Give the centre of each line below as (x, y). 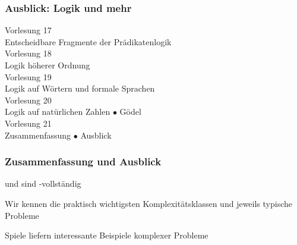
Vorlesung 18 (28, 53)
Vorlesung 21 (28, 123)
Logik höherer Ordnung (48, 65)
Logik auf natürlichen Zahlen (58, 111)
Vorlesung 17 (28, 30)
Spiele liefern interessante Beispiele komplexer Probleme (107, 235)
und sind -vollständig (43, 183)
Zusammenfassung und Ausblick (83, 161)
